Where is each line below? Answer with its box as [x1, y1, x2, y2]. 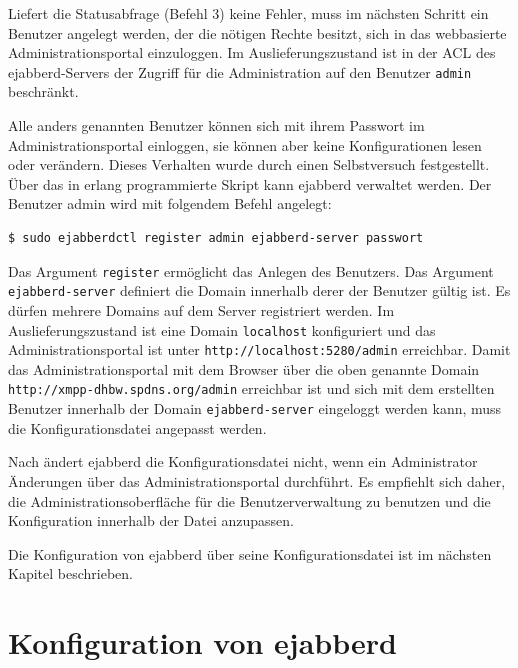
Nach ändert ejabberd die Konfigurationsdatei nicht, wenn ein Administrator [8, 451, 478, 472]
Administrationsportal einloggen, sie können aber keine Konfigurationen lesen [8, 134, 482, 155]
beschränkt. [8, 81, 79, 102]
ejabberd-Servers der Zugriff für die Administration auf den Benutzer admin [8, 61, 472, 82]
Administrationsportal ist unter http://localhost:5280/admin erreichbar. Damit [8, 339, 511, 360]
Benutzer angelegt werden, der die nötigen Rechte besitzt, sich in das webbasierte [8, 22, 507, 43]
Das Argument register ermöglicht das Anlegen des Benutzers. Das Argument [8, 260, 494, 281]
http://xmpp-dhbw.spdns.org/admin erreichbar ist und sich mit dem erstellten [8, 378, 495, 399]
